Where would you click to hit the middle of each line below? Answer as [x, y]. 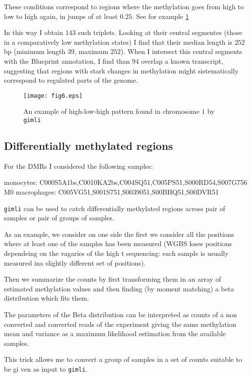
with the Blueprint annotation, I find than [67, 61]
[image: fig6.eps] [53, 96]
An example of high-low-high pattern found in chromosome [111, 111]
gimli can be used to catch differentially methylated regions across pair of [115, 208]
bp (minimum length [35, 51]
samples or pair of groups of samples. [59, 218]
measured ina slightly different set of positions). [75, 262]
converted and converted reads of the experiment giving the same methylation [120, 324]
